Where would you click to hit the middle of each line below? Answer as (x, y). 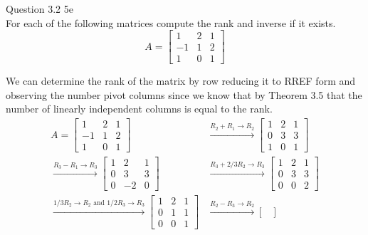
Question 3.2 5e (40, 9)
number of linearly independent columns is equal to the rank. (139, 109)
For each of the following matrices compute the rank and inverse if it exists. (171, 22)
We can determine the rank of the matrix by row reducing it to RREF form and (181, 81)
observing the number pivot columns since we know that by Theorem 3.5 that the (184, 94)
